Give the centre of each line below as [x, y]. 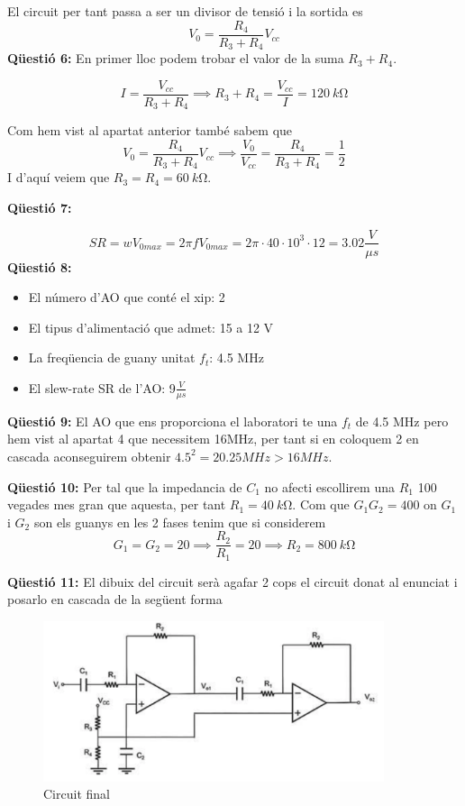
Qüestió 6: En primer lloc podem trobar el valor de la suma [176, 58]
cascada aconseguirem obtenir [89, 456]
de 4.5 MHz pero [402, 421]
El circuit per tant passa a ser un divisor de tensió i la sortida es [185, 11]
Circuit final [77, 794]
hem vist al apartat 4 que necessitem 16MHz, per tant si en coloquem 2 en [213, 439]
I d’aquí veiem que [59, 177]
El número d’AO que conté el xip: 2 [127, 297]
